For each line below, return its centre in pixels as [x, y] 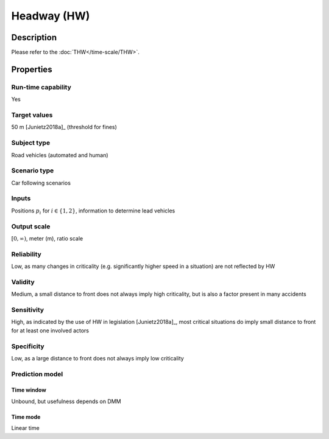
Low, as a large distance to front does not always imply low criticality [97, 358]
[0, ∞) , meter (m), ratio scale [47, 238]
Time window [29, 390]
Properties [32, 69]
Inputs [21, 198]
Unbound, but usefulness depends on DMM [66, 401]
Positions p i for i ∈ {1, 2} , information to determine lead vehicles [93, 211]
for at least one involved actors [50, 330]
